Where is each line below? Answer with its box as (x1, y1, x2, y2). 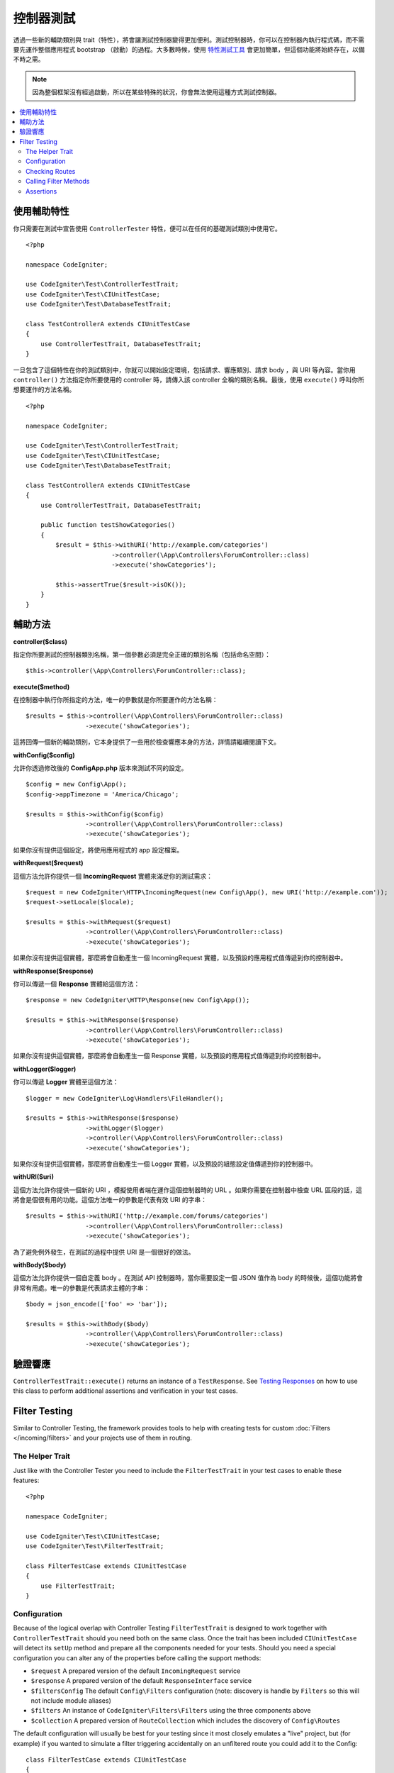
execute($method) (13, 682, 70, 691)
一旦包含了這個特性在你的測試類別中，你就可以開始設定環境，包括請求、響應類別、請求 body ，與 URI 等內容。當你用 (13, 365, 356, 374)
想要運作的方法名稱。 (13, 385, 76, 394)
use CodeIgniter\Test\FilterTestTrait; (26, 1543, 164, 1550)
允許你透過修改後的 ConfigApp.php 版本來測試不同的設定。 (13, 764, 188, 772)
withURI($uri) (13, 1172, 55, 1181)
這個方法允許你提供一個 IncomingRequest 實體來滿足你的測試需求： (13, 872, 213, 880)
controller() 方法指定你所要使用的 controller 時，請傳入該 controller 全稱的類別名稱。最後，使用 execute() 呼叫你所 (13, 376, 365, 384)
